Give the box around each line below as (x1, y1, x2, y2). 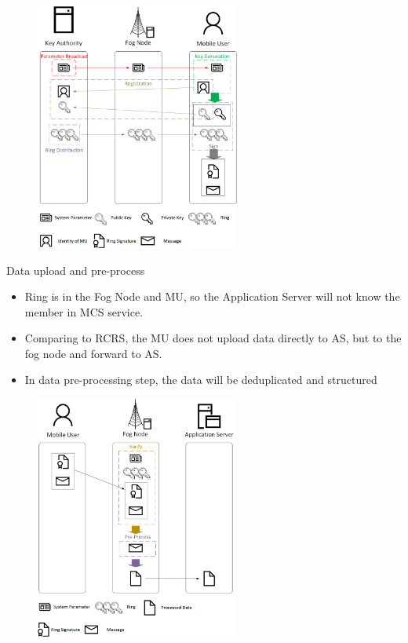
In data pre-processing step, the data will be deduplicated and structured (24, 371, 377, 388)
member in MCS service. (24, 303, 144, 320)
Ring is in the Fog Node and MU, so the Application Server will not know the (24, 288, 400, 305)
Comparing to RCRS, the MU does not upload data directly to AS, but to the (24, 330, 402, 346)
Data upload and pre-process (6, 261, 145, 278)
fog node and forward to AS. (24, 345, 162, 361)
